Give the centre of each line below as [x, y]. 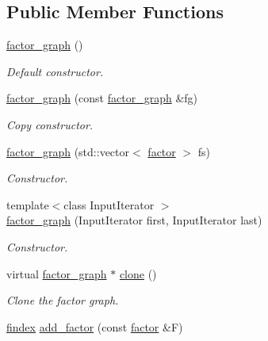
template [28, 204]
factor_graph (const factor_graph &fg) [102, 98]
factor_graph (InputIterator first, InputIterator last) [134, 220]
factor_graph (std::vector [68, 151]
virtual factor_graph [57, 273]
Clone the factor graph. [63, 300]
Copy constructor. [50, 124]
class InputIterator [109, 204]
